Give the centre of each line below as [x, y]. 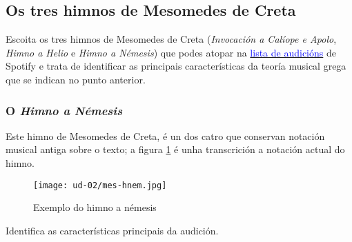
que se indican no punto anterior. [76, 79]
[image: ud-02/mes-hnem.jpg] [100, 185]
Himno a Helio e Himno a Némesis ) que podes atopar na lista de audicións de [171, 52]
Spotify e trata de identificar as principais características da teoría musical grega [176, 66]
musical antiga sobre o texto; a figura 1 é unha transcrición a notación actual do [175, 149]
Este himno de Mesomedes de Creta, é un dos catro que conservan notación [165, 135]
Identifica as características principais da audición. [112, 230]
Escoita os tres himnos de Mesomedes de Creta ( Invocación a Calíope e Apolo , [171, 39]
